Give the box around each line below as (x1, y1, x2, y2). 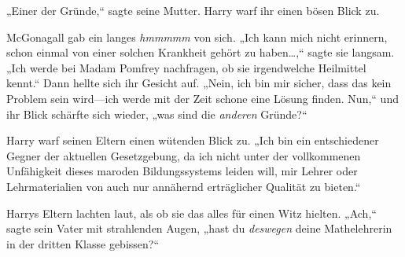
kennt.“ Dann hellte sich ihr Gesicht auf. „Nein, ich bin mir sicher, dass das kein (6, 75, 392, 91)
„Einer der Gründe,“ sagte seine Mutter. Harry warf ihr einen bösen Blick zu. (6, 2, 380, 18)
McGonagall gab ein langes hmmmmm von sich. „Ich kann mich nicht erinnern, (6, 28, 388, 45)
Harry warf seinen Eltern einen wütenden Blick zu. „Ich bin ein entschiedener (6, 132, 379, 149)
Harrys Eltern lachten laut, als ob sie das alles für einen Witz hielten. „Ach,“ (6, 204, 377, 221)
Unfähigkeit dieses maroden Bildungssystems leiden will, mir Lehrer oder (6, 163, 358, 179)
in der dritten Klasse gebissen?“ (6, 235, 160, 251)
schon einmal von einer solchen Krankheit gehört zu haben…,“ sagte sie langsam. (6, 44, 395, 61)
